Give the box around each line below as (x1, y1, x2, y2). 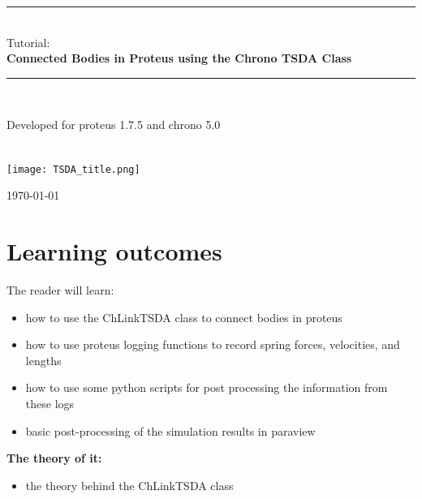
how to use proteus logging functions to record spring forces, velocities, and (25, 336, 400, 353)
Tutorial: (6, 33, 50, 50)
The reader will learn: (6, 281, 114, 298)
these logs (25, 394, 75, 411)
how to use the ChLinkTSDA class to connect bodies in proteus (25, 308, 342, 325)
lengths (25, 351, 62, 368)
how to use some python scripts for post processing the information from (25, 379, 388, 396)
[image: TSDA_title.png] (6, 163, 140, 175)
